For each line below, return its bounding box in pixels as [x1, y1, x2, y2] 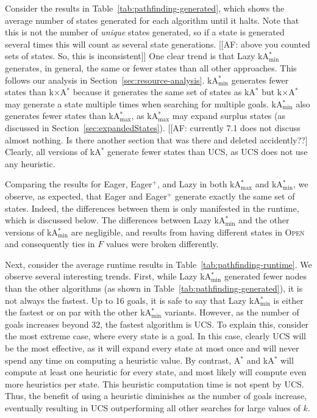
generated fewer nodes [224, 270, 307, 283]
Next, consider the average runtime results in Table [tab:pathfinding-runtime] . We [5, 258, 312, 270]
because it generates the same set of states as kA [73, 85, 255, 98]
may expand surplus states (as [172, 109, 285, 122]
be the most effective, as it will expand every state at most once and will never [5, 342, 299, 355]
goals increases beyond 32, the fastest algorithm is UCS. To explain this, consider [5, 317, 309, 330]
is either [273, 294, 304, 306]
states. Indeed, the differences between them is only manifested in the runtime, [5, 201, 299, 214]
